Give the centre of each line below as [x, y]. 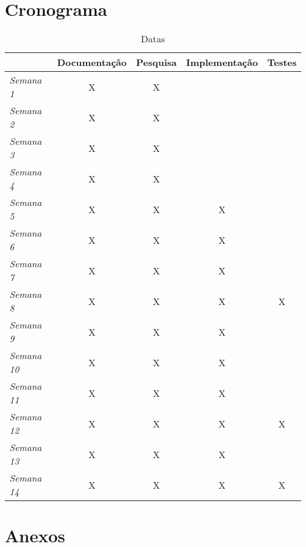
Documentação [92, 62]
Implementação [222, 62]
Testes [282, 62]
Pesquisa [157, 62]
